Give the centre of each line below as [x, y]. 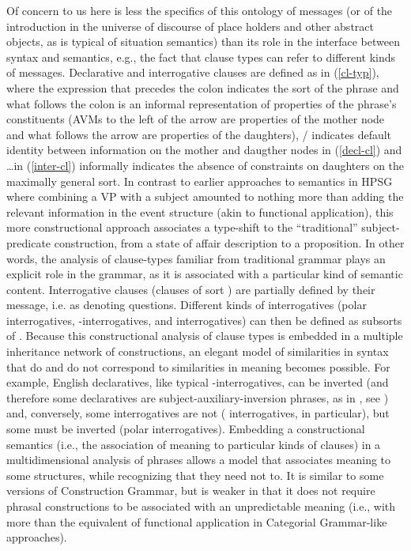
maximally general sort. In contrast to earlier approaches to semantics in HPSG [200, 181]
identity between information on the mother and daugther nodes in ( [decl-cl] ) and [204, 150]
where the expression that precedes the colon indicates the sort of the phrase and [203, 87]
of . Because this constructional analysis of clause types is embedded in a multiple [205, 336]
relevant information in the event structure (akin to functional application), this [200, 211]
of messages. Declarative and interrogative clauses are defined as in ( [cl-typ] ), [193, 72]
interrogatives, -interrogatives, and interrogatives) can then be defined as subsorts [204, 320]
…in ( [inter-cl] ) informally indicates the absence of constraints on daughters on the [205, 165]
